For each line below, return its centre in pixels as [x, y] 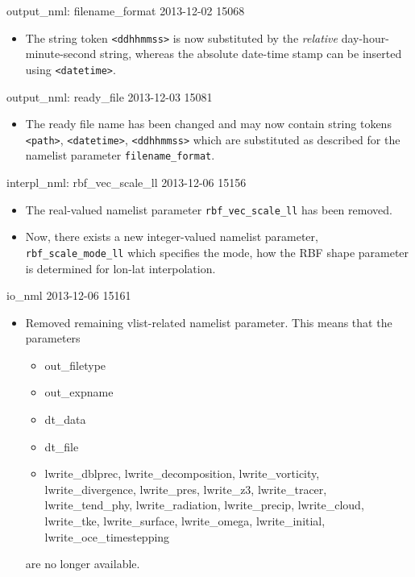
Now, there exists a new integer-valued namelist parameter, [172, 237]
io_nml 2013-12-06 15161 [69, 295]
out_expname [79, 392]
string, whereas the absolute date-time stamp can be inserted [251, 54]
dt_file [62, 446]
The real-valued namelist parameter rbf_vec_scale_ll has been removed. [209, 209]
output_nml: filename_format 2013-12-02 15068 [126, 10]
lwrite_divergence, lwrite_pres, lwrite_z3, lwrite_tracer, [186, 489]
